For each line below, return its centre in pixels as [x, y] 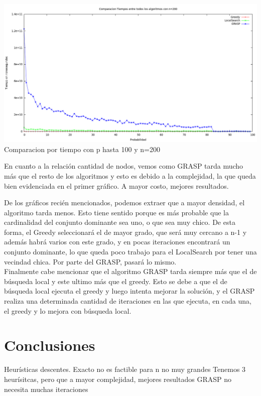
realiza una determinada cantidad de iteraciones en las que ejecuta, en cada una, [128, 301]
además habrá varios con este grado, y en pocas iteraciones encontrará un [117, 242]
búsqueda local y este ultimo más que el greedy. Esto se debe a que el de [116, 281]
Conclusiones [50, 345]
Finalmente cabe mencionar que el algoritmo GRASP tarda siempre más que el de [130, 271]
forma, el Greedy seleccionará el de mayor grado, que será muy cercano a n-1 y [125, 232]
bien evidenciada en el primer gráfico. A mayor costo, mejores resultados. [116, 185]
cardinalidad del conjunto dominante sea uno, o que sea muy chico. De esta [120, 222]
